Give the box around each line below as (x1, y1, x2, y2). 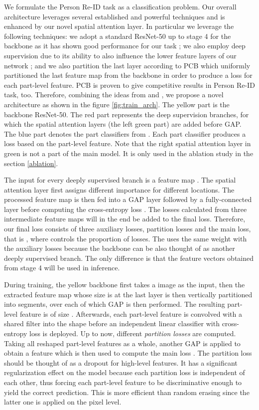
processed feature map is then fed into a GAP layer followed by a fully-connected (4, 194, 252, 205)
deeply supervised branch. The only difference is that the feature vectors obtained (4, 252, 254, 263)
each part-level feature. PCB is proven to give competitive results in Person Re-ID (4, 79, 255, 90)
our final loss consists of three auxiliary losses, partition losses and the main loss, (4, 223, 251, 234)
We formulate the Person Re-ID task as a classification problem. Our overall (4, 1, 237, 11)
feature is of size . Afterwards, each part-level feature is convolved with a (19, 308, 243, 319)
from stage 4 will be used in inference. (4, 262, 120, 273)
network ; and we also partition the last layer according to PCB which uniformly (4, 60, 251, 70)
